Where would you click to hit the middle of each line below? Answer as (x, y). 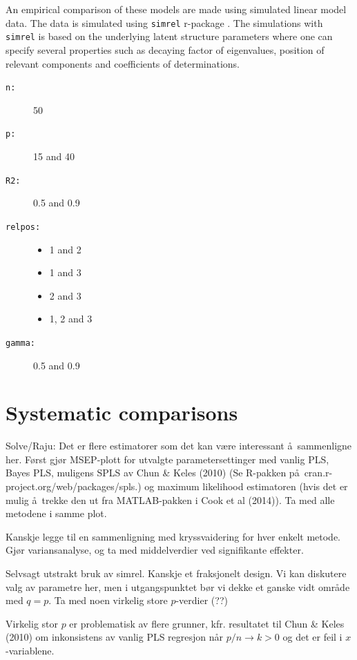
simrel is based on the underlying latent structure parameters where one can (169, 36)
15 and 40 (54, 156)
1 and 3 (65, 272)
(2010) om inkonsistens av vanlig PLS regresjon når (115, 637)
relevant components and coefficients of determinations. (123, 63)
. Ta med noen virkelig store (108, 600)
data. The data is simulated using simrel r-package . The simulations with (164, 22)
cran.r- (318, 473)
